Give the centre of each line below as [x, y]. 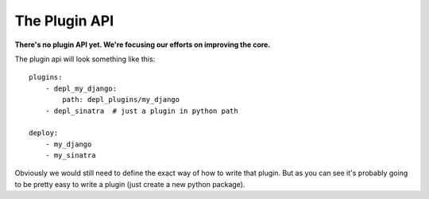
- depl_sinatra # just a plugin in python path [141, 111]
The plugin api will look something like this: [85, 59]
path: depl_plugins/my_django [121, 100]
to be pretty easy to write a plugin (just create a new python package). [130, 184]
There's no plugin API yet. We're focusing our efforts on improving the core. [143, 45]
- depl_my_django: [81, 88]
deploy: [44, 133]
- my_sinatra [70, 156]
